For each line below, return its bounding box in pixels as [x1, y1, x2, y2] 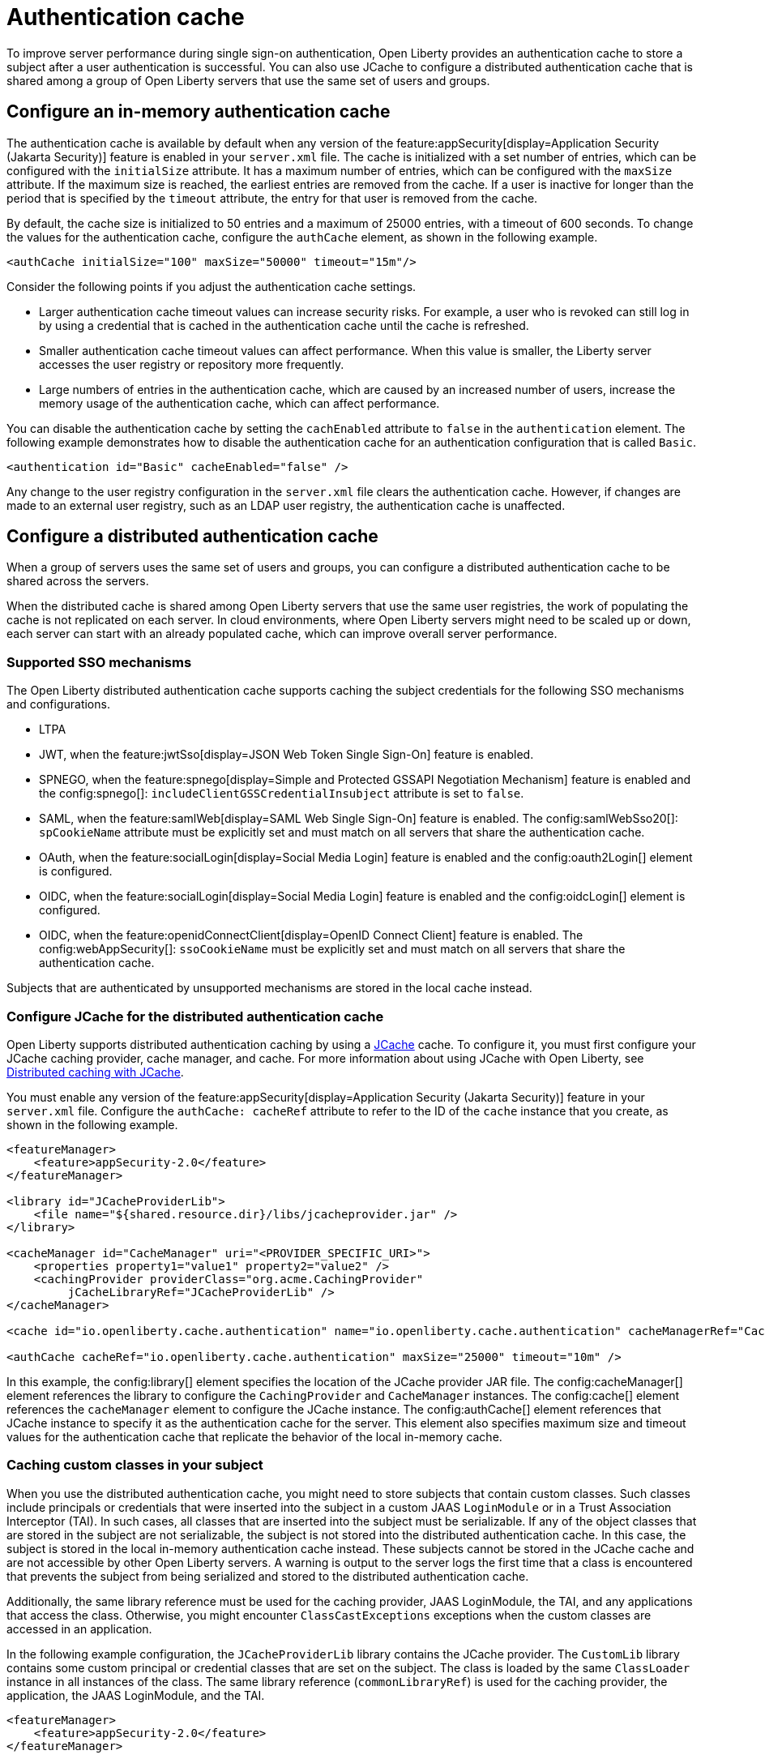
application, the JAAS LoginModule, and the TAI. [6, 1688, 265, 1702]
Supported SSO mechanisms [6, 653, 192, 670]
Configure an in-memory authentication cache [6, 101, 391, 122]
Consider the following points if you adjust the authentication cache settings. [6, 279, 417, 293]
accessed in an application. [6, 1621, 152, 1636]
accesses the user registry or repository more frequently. [39, 357, 344, 371]
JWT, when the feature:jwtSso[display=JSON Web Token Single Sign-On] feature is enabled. [39, 747, 534, 762]
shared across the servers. [6, 574, 149, 588]
